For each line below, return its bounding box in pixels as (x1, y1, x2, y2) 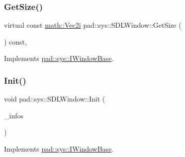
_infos (4, 110, 23, 120)
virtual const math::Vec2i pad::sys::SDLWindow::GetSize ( (4, 20, 182, 30)
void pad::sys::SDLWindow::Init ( (4, 94, 105, 104)
